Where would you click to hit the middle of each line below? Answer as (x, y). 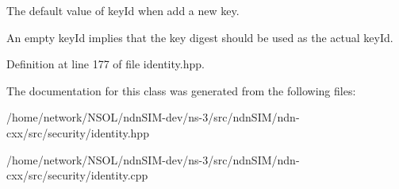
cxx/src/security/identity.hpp (78, 132)
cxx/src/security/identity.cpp (77, 175)
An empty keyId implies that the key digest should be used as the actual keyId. (200, 37)
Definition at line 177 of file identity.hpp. (106, 64)
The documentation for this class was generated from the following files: (181, 90)
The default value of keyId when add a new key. (123, 10)
